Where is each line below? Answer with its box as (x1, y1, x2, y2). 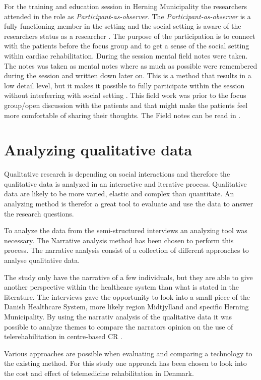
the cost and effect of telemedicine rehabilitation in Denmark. (4, 367, 194, 378)
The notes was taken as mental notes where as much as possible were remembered (4, 60, 257, 71)
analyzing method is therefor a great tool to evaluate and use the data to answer (4, 198, 253, 209)
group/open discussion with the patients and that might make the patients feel (4, 99, 248, 110)
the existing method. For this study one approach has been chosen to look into (4, 358, 247, 368)
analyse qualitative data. (4, 255, 80, 265)
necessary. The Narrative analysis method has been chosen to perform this (4, 235, 234, 245)
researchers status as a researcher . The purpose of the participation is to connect (4, 30, 255, 41)
